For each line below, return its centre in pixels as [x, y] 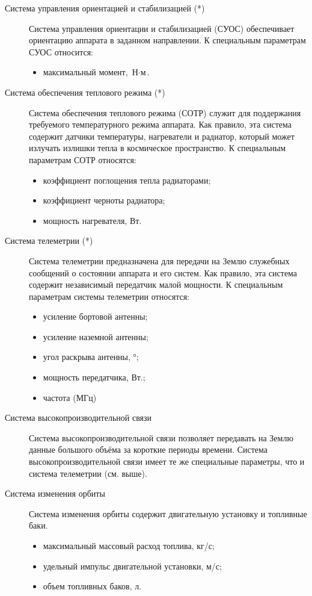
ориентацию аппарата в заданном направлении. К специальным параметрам [167, 40]
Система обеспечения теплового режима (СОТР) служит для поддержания [165, 112]
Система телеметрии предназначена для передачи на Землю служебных [159, 260]
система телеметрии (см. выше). [88, 473]
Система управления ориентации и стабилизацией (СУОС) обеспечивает [162, 28]
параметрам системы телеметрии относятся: [109, 296]
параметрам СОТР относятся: [83, 159]
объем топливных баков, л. [92, 586]
